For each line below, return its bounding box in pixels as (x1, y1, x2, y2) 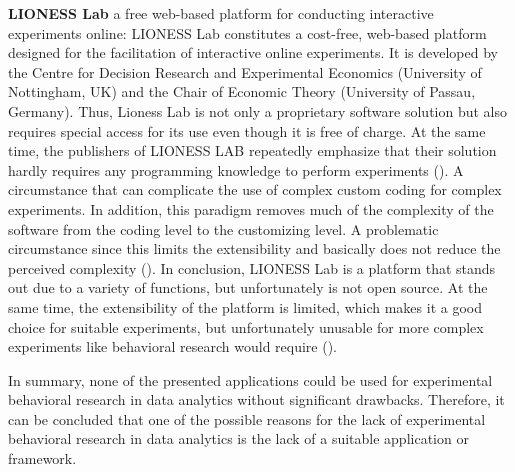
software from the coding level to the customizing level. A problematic (8, 218, 439, 239)
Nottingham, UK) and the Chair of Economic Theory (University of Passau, (8, 81, 476, 102)
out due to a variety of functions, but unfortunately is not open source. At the (8, 277, 488, 298)
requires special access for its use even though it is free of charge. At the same (8, 120, 486, 141)
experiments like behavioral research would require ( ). (8, 336, 338, 357)
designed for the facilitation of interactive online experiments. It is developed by (8, 42, 498, 63)
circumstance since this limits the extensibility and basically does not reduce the (8, 238, 501, 259)
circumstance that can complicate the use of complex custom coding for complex (8, 179, 502, 200)
